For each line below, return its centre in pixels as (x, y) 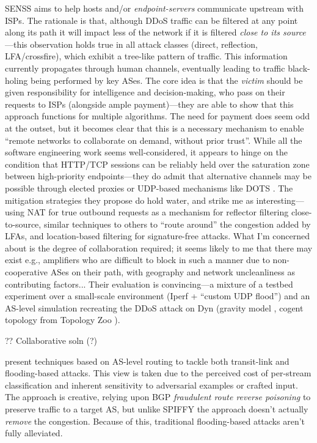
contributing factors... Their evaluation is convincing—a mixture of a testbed (149, 284)
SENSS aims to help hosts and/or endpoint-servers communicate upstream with (154, 8)
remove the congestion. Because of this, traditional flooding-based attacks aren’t (155, 421)
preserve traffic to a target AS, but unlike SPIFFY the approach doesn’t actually (157, 409)
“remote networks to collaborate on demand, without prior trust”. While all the (154, 140)
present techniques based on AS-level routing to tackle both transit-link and (147, 361)
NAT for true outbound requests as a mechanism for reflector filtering (158, 212)
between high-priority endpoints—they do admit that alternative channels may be (158, 176)
